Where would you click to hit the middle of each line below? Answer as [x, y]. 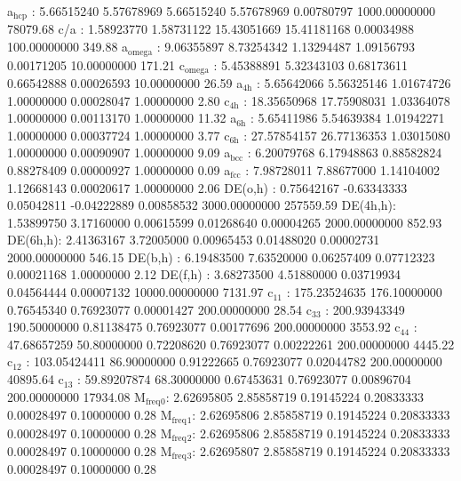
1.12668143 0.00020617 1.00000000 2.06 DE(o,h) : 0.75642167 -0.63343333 [207, 187]
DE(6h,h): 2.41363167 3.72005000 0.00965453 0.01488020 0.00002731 [194, 240]
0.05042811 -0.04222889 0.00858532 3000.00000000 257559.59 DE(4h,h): [202, 205]
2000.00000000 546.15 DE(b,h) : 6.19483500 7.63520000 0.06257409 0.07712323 [221, 257]
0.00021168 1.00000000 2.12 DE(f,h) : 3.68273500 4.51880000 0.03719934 [204, 274]
